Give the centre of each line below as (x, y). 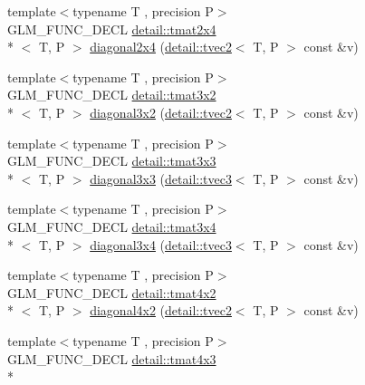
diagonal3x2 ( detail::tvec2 (161, 112)
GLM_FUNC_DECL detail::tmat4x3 (112, 358)
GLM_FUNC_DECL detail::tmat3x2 (112, 95)
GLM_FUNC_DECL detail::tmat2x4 (112, 29)
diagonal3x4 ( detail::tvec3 (161, 244)
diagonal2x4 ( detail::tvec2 (161, 47)
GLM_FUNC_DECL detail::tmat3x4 (112, 226)
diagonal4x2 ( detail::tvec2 (161, 310)
